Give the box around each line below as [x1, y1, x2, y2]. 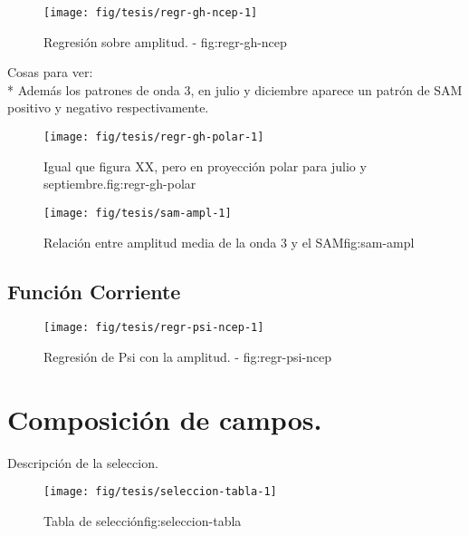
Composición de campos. [7, 400, 322, 437]
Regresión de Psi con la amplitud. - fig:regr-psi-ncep [43, 346, 332, 365]
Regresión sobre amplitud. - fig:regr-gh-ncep [43, 32, 287, 51]
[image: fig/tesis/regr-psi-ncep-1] [43, 321, 264, 335]
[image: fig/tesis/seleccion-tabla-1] [43, 485, 277, 499]
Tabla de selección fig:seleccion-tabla [43, 511, 242, 530]
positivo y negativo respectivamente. [7, 98, 209, 117]
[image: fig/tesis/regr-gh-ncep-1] [43, 6, 258, 19]
